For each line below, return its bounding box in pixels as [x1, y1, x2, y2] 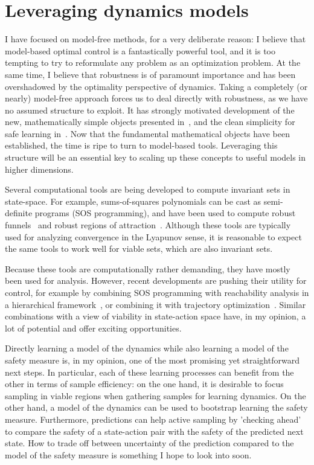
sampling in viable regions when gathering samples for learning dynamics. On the [5, 389, 306, 402]
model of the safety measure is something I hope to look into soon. [5, 448, 252, 461]
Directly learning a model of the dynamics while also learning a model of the [5, 342, 289, 354]
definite [5, 207, 33, 219]
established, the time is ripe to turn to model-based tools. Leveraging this [5, 139, 278, 152]
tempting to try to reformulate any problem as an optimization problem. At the [5, 56, 301, 69]
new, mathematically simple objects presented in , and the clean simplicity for [5, 115, 295, 128]
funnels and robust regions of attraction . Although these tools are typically [5, 219, 291, 231]
